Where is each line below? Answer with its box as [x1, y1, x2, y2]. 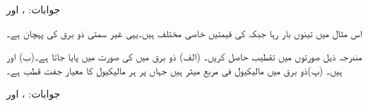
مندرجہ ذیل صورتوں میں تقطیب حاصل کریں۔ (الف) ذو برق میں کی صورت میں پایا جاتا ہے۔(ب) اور [6, 49, 362, 64]
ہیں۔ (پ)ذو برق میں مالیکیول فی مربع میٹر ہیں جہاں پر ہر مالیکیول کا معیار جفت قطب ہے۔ [6, 62, 343, 77]
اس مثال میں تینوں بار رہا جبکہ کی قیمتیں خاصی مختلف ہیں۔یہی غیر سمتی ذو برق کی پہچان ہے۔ [6, 25, 362, 40]
